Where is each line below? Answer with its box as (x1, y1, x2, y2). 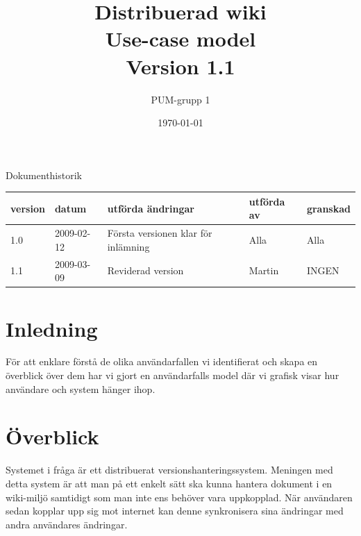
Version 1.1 (126, 51, 235, 80)
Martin (249, 263, 279, 278)
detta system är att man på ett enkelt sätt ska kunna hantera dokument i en (6, 476, 333, 490)
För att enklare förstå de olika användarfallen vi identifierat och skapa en (6, 354, 318, 369)
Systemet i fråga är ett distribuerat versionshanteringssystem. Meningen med (6, 462, 333, 477)
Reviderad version (107, 263, 184, 278)
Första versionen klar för (107, 226, 212, 240)
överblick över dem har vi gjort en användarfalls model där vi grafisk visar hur (6, 368, 339, 383)
